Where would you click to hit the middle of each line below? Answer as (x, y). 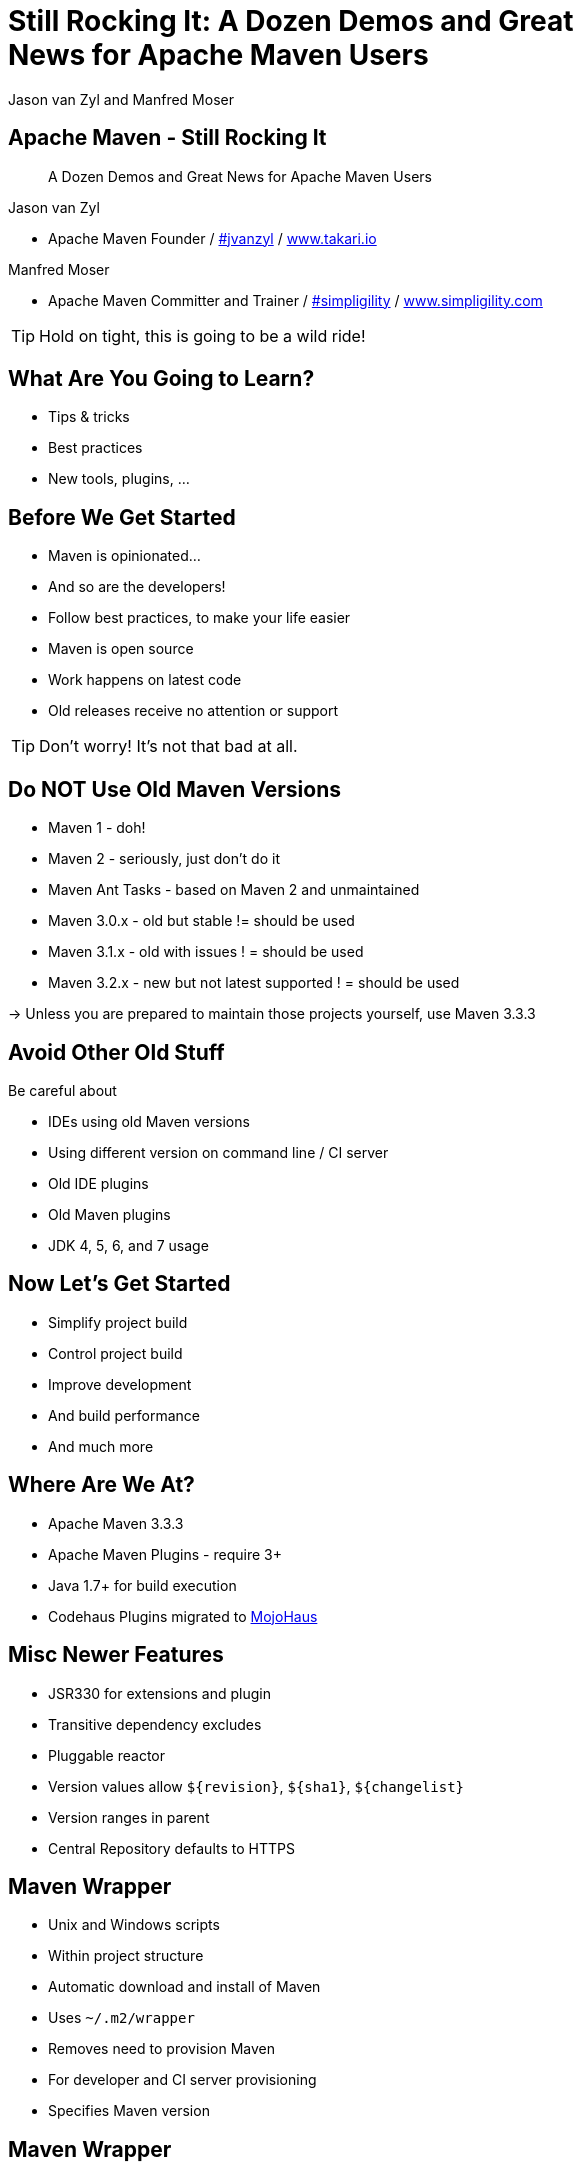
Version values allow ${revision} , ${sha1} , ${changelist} (256, 1786)
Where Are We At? (101, 1485)
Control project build (115, 1353)
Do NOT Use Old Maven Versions (175, 789)
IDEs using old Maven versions (149, 1121)
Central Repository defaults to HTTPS (171, 1848)
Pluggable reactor (107, 1755)
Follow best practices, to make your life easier (199, 618)
